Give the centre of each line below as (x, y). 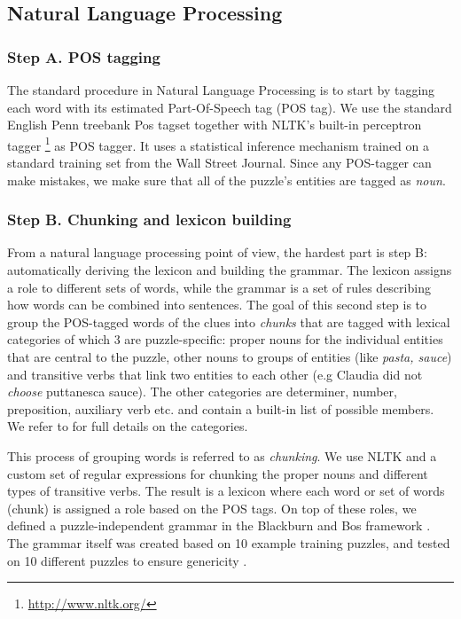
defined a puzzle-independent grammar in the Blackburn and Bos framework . (219, 525)
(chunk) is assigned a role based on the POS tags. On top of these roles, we (212, 508)
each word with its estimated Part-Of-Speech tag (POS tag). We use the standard (230, 107)
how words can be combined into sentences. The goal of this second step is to (217, 305)
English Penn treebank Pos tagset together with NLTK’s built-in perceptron (215, 125)
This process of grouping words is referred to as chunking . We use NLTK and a (222, 455)
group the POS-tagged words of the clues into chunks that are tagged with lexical (229, 321)
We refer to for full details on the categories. (128, 426)
